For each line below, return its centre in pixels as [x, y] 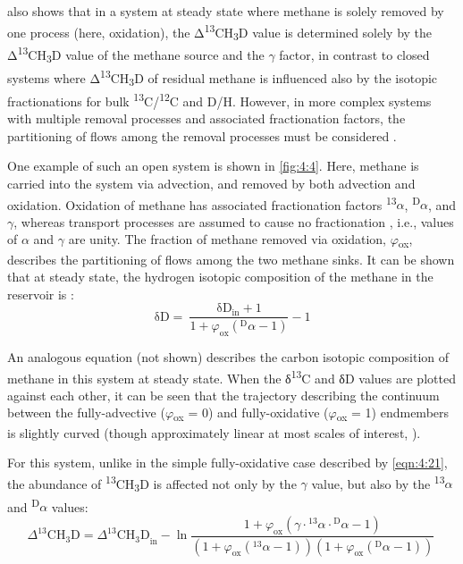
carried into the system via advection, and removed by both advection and [211, 183]
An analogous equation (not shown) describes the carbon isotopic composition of [228, 357]
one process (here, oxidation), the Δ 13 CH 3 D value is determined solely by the [220, 32]
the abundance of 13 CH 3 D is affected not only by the [152, 483]
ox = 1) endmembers [393, 414]
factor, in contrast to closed [354, 55]
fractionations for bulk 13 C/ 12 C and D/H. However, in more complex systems [219, 99]
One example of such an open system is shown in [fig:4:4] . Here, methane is [213, 166]
